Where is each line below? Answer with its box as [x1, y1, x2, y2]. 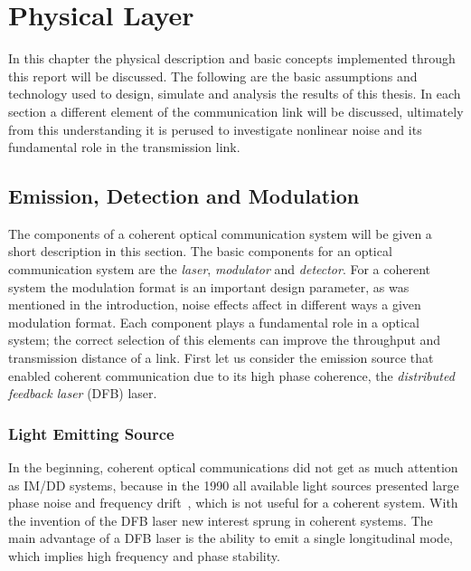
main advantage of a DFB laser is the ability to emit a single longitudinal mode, [8, 528, 454, 547]
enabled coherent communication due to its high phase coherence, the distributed [8, 366, 455, 385]
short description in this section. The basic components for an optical [8, 242, 392, 261]
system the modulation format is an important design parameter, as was [8, 277, 410, 296]
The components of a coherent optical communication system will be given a [8, 224, 432, 243]
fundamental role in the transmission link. [8, 138, 240, 157]
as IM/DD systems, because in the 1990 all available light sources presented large [8, 475, 459, 494]
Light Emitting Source [8, 422, 174, 444]
